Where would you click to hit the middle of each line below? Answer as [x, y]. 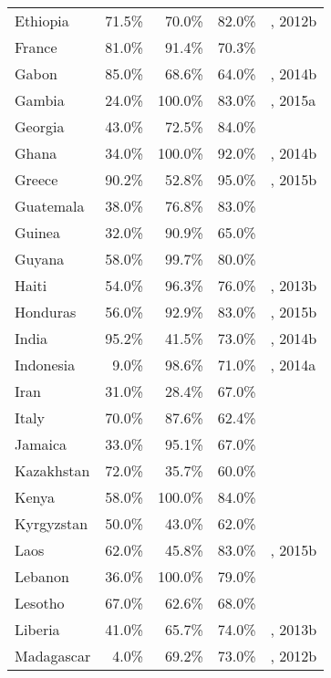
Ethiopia [42, 21]
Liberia [37, 629]
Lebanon [42, 576]
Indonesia [45, 365]
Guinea [37, 232]
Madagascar [53, 656]
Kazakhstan [52, 470]
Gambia [40, 100]
